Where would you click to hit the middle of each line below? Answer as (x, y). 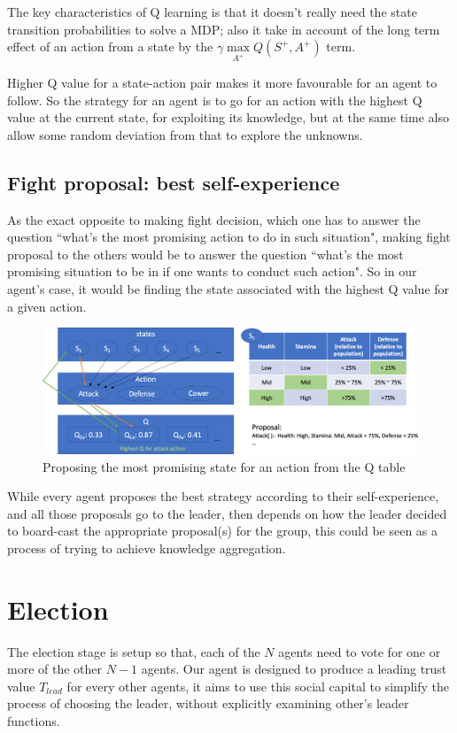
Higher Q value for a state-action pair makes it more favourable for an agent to (222, 82)
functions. (34, 721)
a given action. (47, 306)
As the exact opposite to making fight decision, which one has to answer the (214, 219)
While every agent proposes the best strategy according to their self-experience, (223, 496)
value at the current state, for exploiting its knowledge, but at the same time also (228, 117)
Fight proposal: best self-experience (174, 182)
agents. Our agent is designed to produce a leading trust (294, 669)
